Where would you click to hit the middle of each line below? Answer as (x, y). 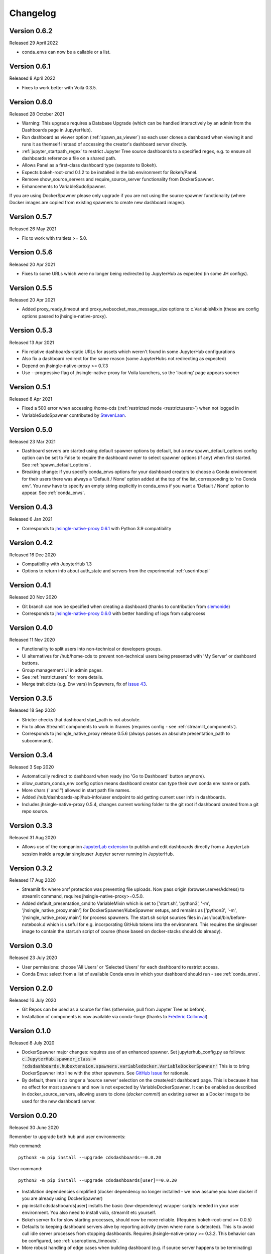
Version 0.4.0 (31, 628)
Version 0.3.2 (31, 868)
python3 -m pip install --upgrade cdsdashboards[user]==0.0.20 (98, 1180)
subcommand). (38, 740)
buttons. (30, 663)
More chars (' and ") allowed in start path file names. (76, 790)
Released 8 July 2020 (32, 1043)
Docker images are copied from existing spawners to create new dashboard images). (97, 203)
